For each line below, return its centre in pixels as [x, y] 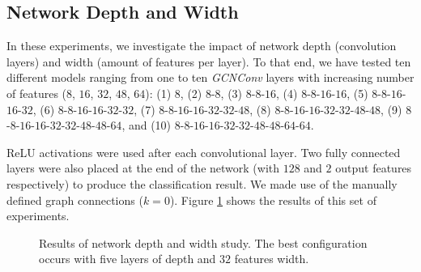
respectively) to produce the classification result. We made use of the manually [202, 183]
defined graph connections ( [75, 200]
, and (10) [147, 125]
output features [374, 168]
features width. [272, 259]
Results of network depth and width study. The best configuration [203, 242]
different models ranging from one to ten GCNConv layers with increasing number [210, 77]
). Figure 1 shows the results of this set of [273, 200]
